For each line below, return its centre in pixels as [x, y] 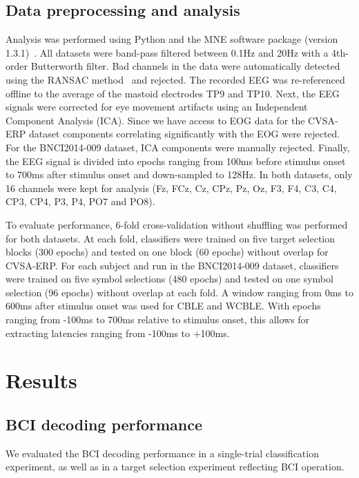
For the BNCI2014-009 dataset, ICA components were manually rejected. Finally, [178, 147]
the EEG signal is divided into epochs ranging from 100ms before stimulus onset [176, 161]
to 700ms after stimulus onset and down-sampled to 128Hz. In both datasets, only [179, 174]
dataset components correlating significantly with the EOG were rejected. [185, 134]
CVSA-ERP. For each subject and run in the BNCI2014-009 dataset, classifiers [172, 265]
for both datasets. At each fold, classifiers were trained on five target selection [171, 238]
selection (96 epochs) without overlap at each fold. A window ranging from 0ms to [179, 292]
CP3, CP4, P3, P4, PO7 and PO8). [80, 201]
